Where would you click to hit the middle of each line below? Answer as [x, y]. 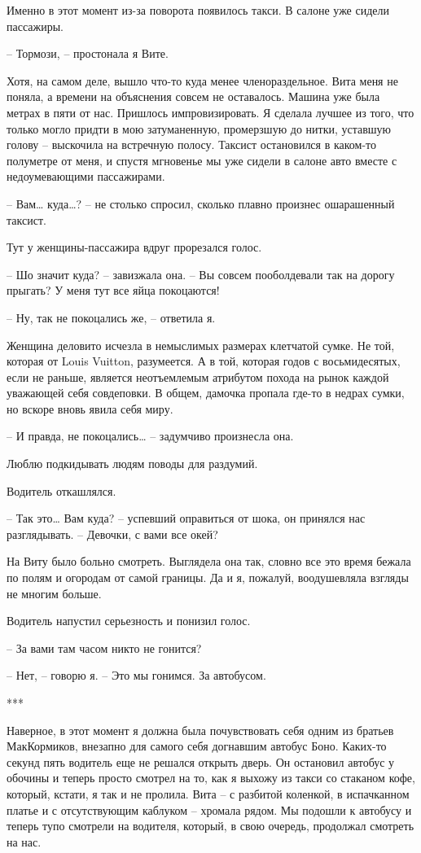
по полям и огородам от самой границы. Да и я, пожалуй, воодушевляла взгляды [208, 577]
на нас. [24, 841]
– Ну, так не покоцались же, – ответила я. [111, 317]
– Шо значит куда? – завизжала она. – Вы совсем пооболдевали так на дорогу [201, 274]
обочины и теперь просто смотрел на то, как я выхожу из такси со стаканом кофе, [211, 778]
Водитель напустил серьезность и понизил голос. [129, 621]
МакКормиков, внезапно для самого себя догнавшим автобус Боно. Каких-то [197, 746]
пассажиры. [35, 26]
